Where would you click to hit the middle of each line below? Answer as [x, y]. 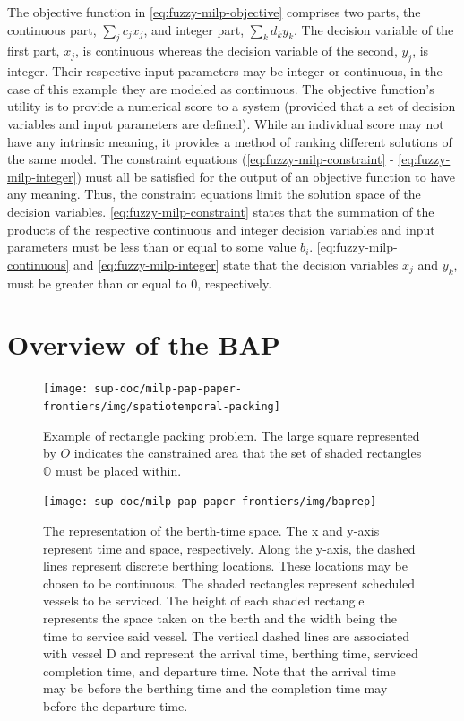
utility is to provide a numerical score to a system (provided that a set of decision [232, 106]
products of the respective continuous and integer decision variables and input [221, 229]
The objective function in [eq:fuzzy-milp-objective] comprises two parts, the [214, 12]
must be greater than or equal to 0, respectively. [140, 283]
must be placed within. [119, 470]
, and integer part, [194, 29]
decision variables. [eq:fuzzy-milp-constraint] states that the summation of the [221, 211]
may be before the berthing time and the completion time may [215, 688]
